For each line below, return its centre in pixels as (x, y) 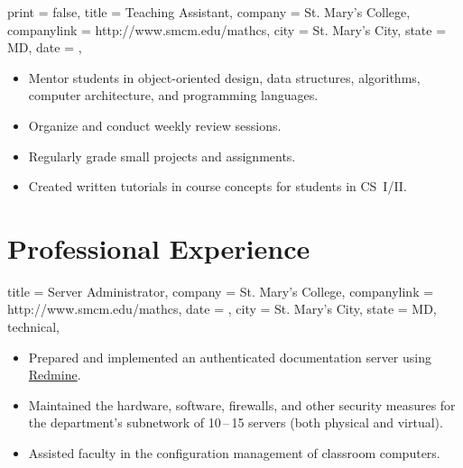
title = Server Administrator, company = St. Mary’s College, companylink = (221, 291)
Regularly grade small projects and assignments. (162, 156)
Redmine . (55, 375)
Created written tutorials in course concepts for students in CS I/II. (218, 186)
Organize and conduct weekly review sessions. (155, 125)
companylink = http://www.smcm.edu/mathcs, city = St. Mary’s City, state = (227, 29)
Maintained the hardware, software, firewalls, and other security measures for (242, 404)
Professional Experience (159, 248)
